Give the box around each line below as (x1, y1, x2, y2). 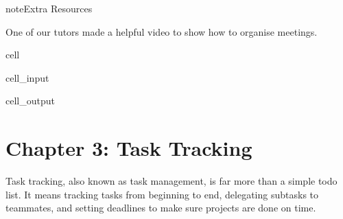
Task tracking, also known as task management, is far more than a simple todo (5, 174, 338, 188)
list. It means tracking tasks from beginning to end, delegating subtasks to (5, 187, 319, 201)
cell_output (5, 93, 55, 108)
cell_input (5, 70, 49, 84)
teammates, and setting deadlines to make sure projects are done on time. (5, 200, 316, 215)
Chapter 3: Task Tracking (5, 134, 252, 162)
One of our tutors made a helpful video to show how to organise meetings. (5, 24, 318, 38)
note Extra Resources (5, 1, 93, 15)
